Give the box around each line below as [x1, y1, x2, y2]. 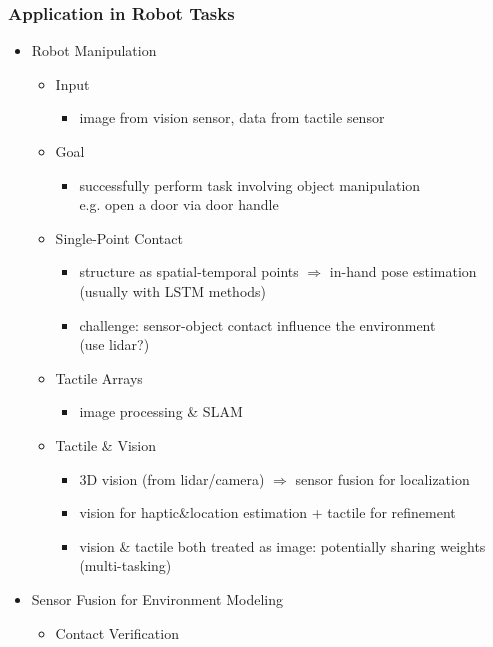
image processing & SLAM [79, 401, 243, 422]
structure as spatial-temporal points [79, 261, 299, 282]
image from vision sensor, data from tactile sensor [79, 107, 385, 128]
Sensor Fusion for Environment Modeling [31, 588, 283, 609]
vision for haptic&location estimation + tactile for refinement [79, 502, 456, 523]
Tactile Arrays [55, 367, 143, 388]
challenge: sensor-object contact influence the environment [79, 314, 436, 335]
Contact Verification [55, 622, 179, 643]
